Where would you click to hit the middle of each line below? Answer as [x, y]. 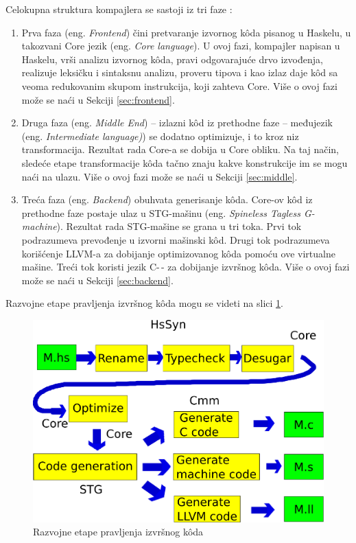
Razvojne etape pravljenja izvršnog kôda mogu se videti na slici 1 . [144, 303]
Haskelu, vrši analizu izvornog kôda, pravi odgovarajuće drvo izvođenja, [172, 59]
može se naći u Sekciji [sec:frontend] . [98, 99]
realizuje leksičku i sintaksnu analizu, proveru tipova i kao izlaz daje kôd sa [180, 72]
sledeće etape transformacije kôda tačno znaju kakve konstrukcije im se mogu [185, 162]
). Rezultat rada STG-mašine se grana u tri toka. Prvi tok [179, 226]
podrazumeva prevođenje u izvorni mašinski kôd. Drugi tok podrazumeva [176, 239]
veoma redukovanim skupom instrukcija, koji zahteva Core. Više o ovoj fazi [179, 85]
